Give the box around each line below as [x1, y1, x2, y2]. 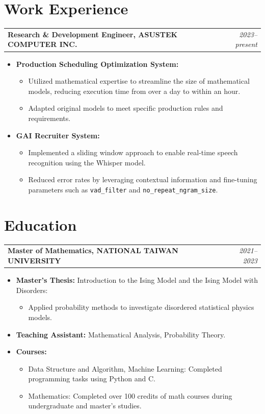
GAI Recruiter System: [16, 130, 100, 140]
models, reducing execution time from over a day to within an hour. [28, 85, 241, 96]
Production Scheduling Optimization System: [16, 58, 179, 69]
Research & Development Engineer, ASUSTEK [8, 29, 178, 39]
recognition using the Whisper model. [28, 157, 146, 167]
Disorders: [16, 284, 48, 295]
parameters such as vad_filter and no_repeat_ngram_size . [28, 184, 218, 194]
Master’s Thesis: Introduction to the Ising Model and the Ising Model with [16, 275, 258, 285]
